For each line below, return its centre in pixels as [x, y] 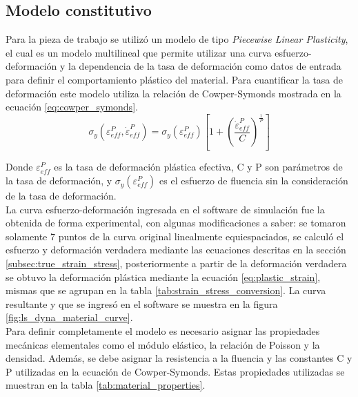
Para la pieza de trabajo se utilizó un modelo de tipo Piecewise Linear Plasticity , [177, 39]
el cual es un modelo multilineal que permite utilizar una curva [139, 52]
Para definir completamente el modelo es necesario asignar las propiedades [163, 331]
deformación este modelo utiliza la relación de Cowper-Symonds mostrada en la [173, 93]
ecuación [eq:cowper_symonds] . [72, 107]
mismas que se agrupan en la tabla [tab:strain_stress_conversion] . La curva [166, 290]
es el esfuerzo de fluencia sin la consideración [254, 181]
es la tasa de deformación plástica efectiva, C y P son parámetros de [198, 167]
